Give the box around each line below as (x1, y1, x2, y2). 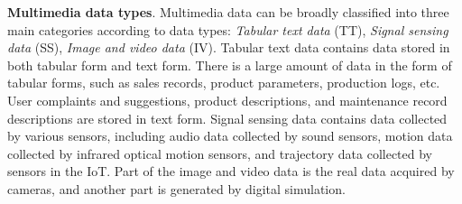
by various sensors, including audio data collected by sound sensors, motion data (7, 126, 453, 145)
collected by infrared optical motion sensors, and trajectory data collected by (7, 144, 432, 162)
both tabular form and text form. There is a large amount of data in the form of (7, 55, 452, 74)
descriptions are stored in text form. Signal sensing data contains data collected (7, 108, 448, 127)
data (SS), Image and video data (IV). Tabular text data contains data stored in (7, 38, 450, 57)
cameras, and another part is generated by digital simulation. (7, 179, 346, 198)
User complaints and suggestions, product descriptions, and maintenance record (7, 90, 448, 109)
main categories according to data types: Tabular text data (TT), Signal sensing (7, 20, 448, 39)
